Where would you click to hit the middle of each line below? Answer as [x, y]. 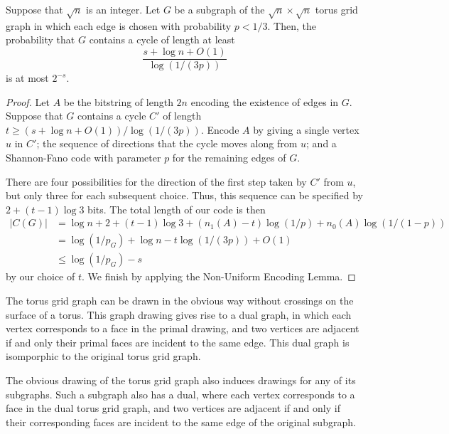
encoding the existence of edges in [265, 101]
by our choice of [40, 276]
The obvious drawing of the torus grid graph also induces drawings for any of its [181, 380]
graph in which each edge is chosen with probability [119, 25]
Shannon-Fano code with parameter [83, 157]
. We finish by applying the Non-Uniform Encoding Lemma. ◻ [218, 276]
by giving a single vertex [306, 129]
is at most [27, 78]
